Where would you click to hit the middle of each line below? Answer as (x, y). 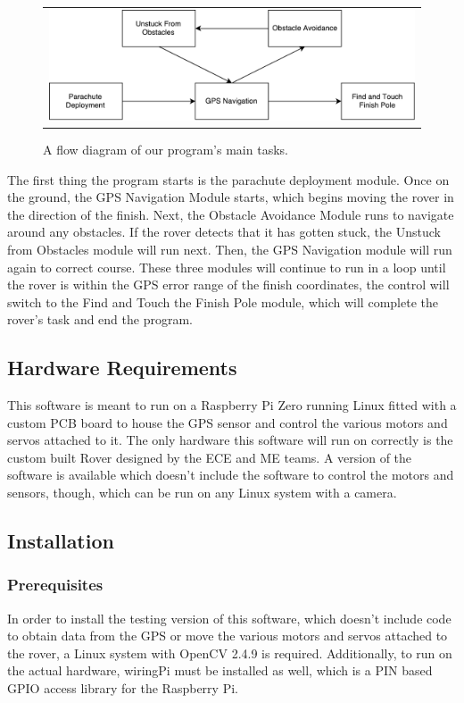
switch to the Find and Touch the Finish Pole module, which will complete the (223, 301)
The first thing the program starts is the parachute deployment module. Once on (228, 179)
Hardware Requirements (122, 368)
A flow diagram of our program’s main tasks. (166, 149)
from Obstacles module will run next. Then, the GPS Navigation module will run (230, 249)
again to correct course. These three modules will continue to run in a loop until (227, 267)
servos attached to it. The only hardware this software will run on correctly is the (230, 440)
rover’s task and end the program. (100, 319)
